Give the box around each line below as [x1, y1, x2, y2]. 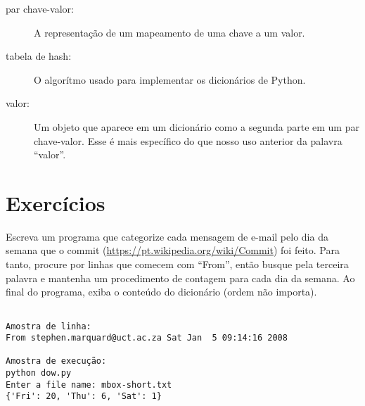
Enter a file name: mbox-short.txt [6, 379, 172, 390]
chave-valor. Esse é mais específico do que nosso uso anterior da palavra [34, 133, 342, 148]
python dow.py [6, 368, 72, 379]
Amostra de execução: [6, 356, 107, 367]
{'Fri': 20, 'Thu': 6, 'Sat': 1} [6, 391, 162, 402]
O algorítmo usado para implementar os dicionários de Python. [34, 72, 306, 87]
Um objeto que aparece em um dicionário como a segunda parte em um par [34, 119, 359, 134]
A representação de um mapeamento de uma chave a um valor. [34, 25, 305, 39]
